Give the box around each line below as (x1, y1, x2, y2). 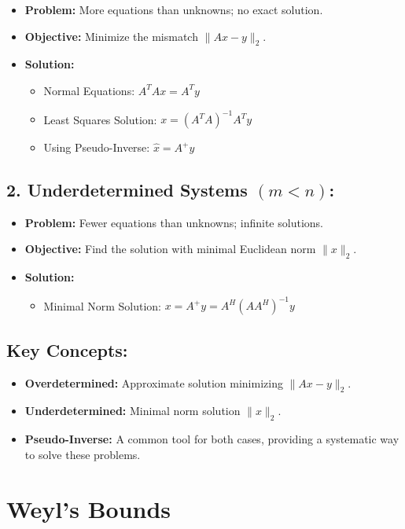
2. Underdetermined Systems (6, 178, 248, 202)
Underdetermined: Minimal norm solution (24, 402, 241, 419)
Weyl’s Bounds (6, 492, 171, 524)
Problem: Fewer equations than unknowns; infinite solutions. (24, 214, 323, 230)
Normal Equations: (43, 82, 135, 98)
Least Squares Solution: (43, 111, 157, 127)
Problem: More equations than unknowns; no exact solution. (24, 2, 323, 17)
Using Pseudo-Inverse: (43, 139, 150, 156)
